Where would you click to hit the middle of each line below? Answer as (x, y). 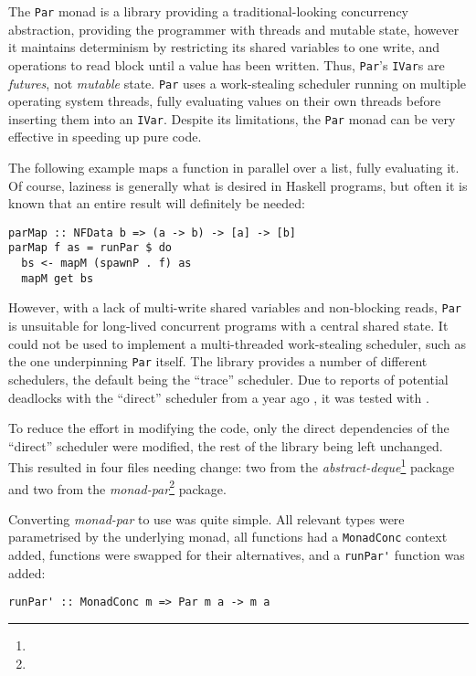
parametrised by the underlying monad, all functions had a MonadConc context (228, 537)
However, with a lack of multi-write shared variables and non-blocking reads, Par (235, 307)
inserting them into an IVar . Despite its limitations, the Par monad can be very (232, 118)
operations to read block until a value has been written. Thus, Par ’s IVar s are (227, 64)
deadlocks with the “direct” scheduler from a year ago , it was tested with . (219, 397)
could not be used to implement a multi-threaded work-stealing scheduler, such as (237, 343)
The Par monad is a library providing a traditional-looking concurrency (208, 11)
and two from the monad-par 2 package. (117, 487)
